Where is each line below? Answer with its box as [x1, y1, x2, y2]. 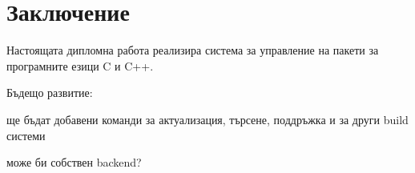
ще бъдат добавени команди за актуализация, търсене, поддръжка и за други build [6, 111, 409, 127]
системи [6, 127, 46, 143]
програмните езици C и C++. [6, 57, 154, 74]
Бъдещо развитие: [6, 84, 93, 101]
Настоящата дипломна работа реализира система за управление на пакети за [6, 42, 379, 58]
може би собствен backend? [6, 154, 142, 171]
